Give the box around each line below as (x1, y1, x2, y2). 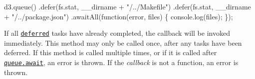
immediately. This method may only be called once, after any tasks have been (4, 37, 242, 48)
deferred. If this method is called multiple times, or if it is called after (4, 47, 217, 58)
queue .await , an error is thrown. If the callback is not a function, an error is (4, 57, 239, 68)
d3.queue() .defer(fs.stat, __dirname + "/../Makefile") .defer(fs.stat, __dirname (4, 1, 251, 11)
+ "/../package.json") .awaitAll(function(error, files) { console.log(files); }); (4, 11, 233, 21)
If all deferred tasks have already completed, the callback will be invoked (4, 28, 230, 38)
